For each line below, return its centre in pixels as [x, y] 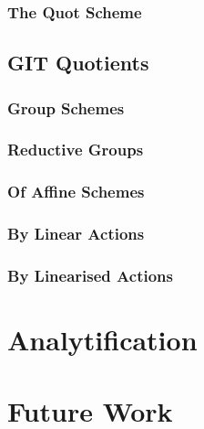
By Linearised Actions [90, 275]
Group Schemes [66, 107]
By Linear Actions [76, 234]
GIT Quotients [78, 63]
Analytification [102, 340]
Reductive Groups [76, 150]
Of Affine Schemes [76, 192]
